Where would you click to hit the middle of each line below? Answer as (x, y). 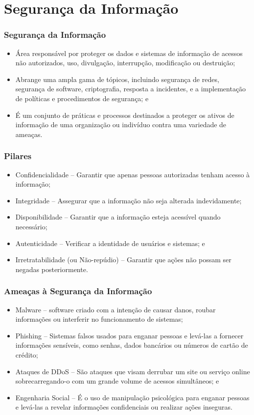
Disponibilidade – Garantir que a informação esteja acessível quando (118, 217)
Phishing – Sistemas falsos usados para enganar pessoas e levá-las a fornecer (129, 335)
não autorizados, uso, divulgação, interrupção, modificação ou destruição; (125, 63)
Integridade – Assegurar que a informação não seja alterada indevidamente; (128, 200)
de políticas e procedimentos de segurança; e (82, 98)
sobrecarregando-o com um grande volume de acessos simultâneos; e (117, 381)
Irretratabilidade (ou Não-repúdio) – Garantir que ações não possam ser (123, 260)
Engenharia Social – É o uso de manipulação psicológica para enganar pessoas (132, 397)
